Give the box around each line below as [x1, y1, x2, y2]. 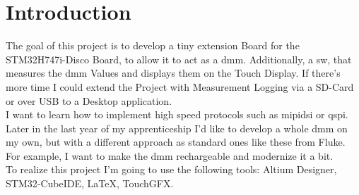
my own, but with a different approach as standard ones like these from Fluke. [6, 134, 346, 149]
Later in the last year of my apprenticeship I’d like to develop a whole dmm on [6, 120, 348, 135]
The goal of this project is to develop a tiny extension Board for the [6, 38, 300, 53]
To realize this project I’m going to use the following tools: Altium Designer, [6, 162, 337, 177]
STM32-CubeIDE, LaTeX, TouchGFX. [6, 176, 174, 191]
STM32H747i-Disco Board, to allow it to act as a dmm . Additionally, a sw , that [6, 51, 352, 66]
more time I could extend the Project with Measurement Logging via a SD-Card [6, 79, 354, 94]
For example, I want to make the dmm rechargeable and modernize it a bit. [6, 148, 334, 163]
